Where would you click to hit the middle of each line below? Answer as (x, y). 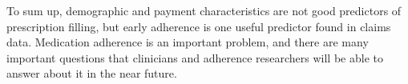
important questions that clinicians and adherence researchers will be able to (195, 57)
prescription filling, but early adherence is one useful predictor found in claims (199, 26)
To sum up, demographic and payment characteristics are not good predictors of (204, 10)
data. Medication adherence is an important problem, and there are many (188, 42)
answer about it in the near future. (92, 73)
